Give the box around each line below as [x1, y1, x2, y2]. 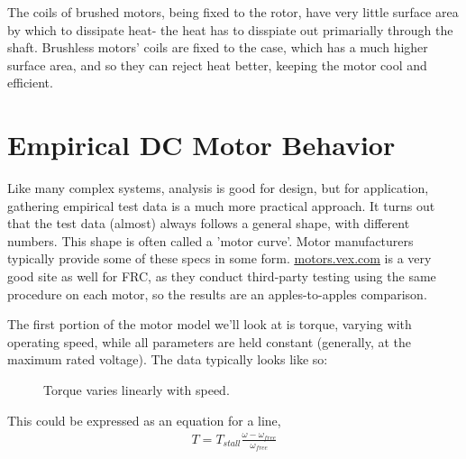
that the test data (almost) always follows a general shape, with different [7, 214, 410, 233]
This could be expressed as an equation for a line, [7, 410, 281, 429]
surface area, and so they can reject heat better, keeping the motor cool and [7, 55, 427, 74]
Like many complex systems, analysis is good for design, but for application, [7, 179, 429, 197]
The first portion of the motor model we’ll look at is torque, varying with [7, 315, 412, 334]
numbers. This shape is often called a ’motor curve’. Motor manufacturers [7, 231, 414, 250]
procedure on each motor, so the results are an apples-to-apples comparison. [7, 284, 427, 303]
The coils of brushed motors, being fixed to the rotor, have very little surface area [7, 3, 459, 21]
